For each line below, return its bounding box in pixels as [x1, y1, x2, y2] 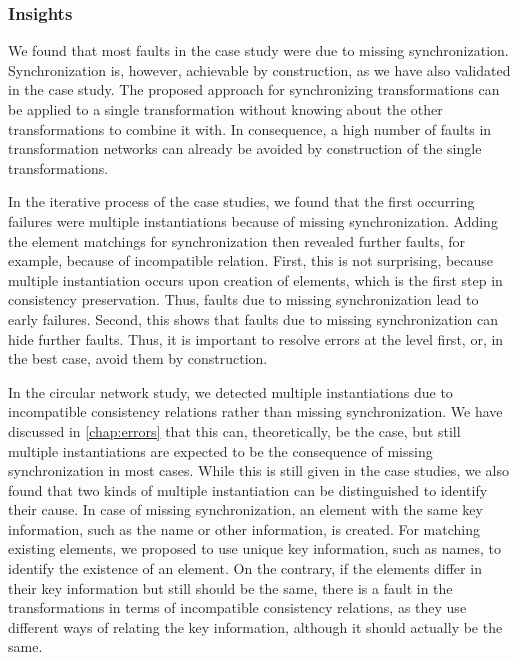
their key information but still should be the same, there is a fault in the [8, 577, 453, 598]
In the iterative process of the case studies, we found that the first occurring [8, 191, 475, 212]
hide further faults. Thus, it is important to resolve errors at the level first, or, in [8, 328, 504, 349]
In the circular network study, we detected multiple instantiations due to [8, 381, 453, 402]
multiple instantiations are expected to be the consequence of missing [8, 440, 433, 461]
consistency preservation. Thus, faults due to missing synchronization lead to [8, 289, 479, 310]
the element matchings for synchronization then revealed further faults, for [8, 230, 466, 251]
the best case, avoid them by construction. [8, 348, 268, 369]
